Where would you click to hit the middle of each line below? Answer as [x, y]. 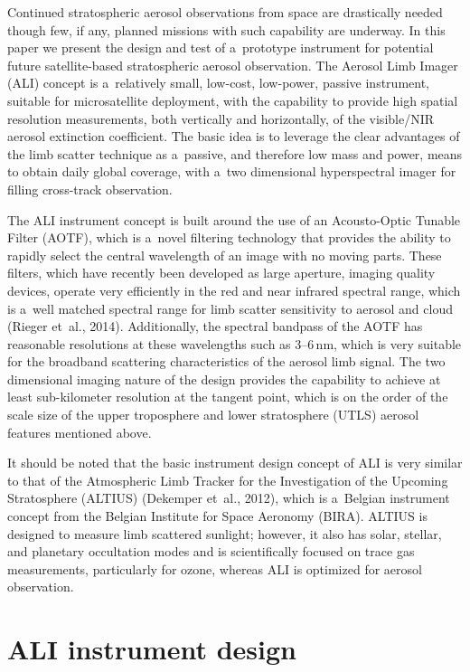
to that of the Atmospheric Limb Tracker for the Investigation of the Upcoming [228, 480]
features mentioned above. [80, 432]
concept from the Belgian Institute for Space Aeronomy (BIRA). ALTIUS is [217, 516]
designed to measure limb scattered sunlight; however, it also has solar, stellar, [225, 533]
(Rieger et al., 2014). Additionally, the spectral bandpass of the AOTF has [215, 326]
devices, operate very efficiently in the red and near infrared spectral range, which [234, 290]
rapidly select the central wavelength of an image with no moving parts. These [225, 255]
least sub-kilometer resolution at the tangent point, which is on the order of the [228, 397]
